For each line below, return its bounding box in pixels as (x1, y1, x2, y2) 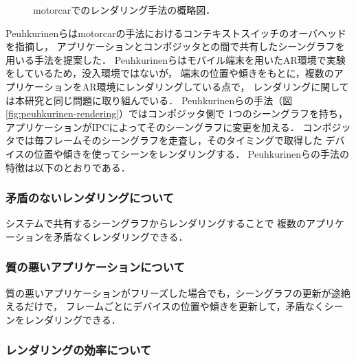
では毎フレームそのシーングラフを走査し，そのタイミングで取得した (14, 133, 322, 147)
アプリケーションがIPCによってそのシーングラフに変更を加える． (5, 119, 300, 134)
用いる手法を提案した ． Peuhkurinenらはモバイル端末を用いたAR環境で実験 (5, 52, 346, 67)
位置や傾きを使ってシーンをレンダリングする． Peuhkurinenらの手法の (34, 146, 350, 160)
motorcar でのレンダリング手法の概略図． (33, 3, 216, 16)
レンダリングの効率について (5, 341, 152, 359)
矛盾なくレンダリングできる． (53, 229, 188, 243)
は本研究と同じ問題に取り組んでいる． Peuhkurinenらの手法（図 (5, 93, 293, 107)
